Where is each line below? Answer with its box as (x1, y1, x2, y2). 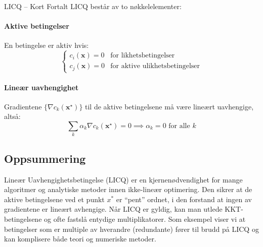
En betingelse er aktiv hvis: (4, 40, 89, 50)
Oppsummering (4, 150, 86, 166)
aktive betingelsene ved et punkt (4, 194, 105, 204)
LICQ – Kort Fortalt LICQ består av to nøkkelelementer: (4, 1, 182, 11)
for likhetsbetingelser (110, 52, 175, 59)
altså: (4, 111, 21, 121)
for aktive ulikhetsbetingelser (110, 63, 200, 70)
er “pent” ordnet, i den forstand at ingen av (116, 194, 252, 204)
